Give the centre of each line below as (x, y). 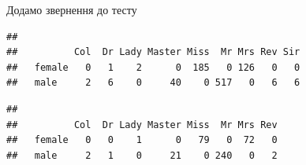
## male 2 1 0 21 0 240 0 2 (142, 155)
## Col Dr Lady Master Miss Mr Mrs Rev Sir (153, 52)
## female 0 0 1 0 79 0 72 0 (142, 140)
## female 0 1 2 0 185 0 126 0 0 (153, 67)
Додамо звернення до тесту (72, 9)
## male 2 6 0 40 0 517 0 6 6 (153, 83)
